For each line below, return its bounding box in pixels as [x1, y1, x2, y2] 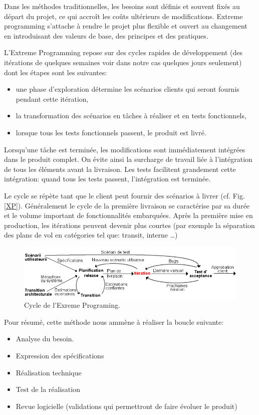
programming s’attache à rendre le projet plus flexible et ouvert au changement [4, 21, 247, 31]
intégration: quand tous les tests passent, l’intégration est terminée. [4, 173, 211, 184]
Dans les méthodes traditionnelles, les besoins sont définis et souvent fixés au [4, 1, 240, 11]
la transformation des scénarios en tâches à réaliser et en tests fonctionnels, [16, 110, 246, 121]
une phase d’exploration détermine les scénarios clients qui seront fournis [16, 84, 239, 94]
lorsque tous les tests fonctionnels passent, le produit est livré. [16, 127, 206, 137]
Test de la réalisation [16, 384, 80, 394]
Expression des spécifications [16, 350, 104, 360]
